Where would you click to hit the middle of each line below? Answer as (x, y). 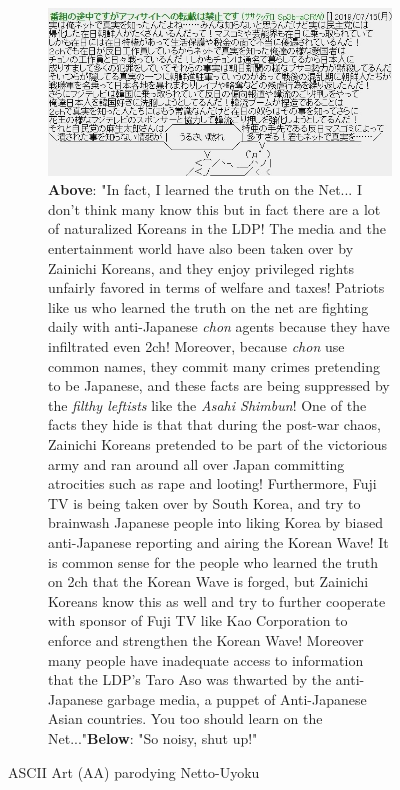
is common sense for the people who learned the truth (213, 561)
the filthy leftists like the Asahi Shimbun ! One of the (207, 404)
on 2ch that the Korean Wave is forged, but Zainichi (208, 581)
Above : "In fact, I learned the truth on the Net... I (205, 189)
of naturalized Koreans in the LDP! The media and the (217, 228)
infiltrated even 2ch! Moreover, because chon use (196, 346)
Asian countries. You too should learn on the (185, 718)
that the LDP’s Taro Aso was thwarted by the (190, 679)
